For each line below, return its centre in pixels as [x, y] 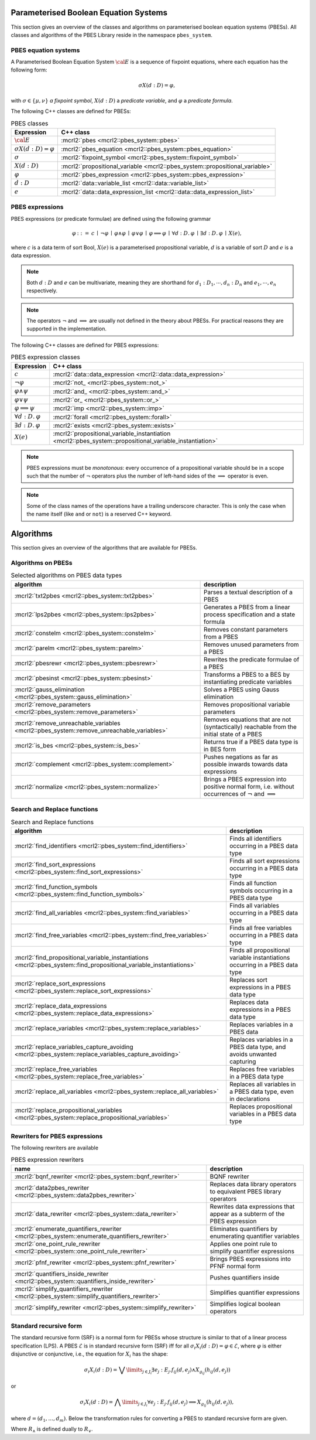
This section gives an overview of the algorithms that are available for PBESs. [104, 548]
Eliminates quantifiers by [244, 1229]
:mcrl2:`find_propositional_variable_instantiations [81, 958]
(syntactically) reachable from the [250, 726]
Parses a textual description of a [248, 592]
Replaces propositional [261, 1107]
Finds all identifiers [255, 839]
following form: [29, 70]
